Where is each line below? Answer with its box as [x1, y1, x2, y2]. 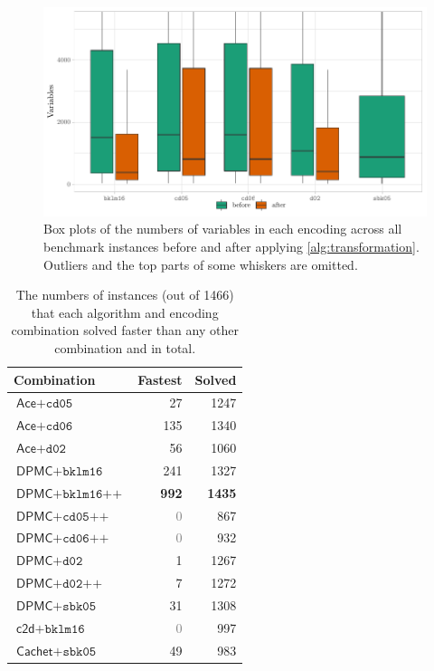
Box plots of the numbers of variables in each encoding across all [43, 219, 402, 238]
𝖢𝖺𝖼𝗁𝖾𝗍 [16, 645, 53, 658]
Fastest [137, 369, 183, 388]
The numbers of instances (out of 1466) [15, 285, 234, 304]
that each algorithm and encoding [31, 302, 219, 321]
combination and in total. [54, 338, 196, 357]
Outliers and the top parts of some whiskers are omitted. [43, 254, 358, 273]
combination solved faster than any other [11, 321, 239, 340]
